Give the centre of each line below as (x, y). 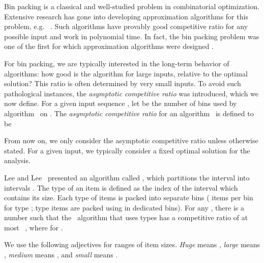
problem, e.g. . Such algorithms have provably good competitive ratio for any (126, 26)
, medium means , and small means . (61, 255)
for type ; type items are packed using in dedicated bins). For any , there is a (124, 207)
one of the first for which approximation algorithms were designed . (109, 46)
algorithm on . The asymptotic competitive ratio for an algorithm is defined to (129, 113)
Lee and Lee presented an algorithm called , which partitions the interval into (127, 177)
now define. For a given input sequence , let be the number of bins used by (121, 103)
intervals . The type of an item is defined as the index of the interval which (121, 187)
